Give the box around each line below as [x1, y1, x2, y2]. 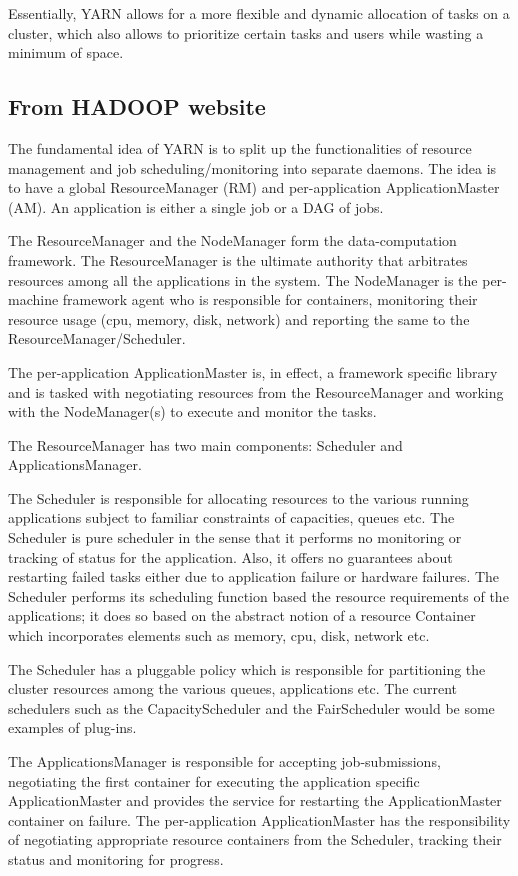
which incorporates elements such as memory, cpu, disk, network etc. [8, 625, 430, 646]
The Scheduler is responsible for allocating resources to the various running [8, 487, 469, 508]
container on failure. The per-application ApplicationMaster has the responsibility [8, 809, 511, 830]
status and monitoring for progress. [8, 848, 224, 869]
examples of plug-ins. [8, 717, 137, 738]
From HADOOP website [8, 91, 266, 122]
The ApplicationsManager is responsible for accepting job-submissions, [8, 751, 441, 772]
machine [8, 289, 59, 310]
